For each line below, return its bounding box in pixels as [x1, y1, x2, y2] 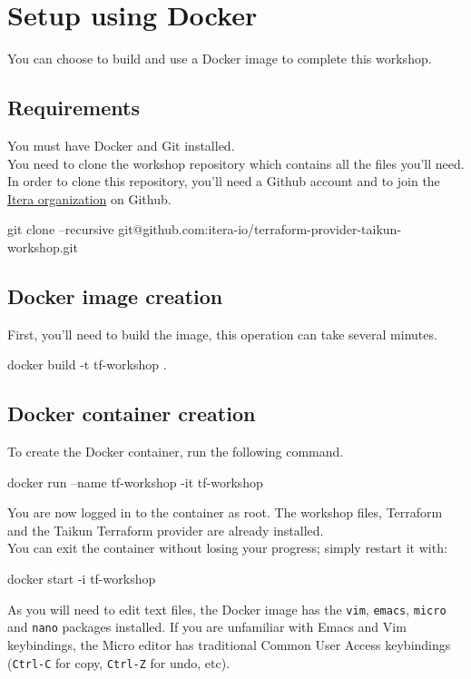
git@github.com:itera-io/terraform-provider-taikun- [118, 220, 402, 239]
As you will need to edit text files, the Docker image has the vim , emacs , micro [7, 599, 446, 618]
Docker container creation [7, 399, 256, 428]
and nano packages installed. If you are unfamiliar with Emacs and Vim [7, 617, 407, 636]
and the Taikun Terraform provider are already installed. [7, 520, 324, 539]
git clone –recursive [7, 220, 114, 239]
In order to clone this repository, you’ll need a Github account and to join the [7, 172, 440, 191]
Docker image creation [7, 281, 223, 310]
